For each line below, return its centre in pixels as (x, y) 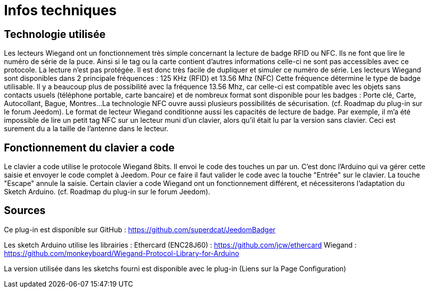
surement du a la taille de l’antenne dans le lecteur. (86, 129)
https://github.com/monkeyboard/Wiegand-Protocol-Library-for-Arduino (122, 253)
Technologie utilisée (55, 34)
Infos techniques (60, 10)
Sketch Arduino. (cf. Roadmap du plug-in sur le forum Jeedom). (107, 192)
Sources (25, 211)
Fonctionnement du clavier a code (89, 147)
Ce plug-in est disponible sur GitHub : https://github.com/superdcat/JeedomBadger (140, 229)
